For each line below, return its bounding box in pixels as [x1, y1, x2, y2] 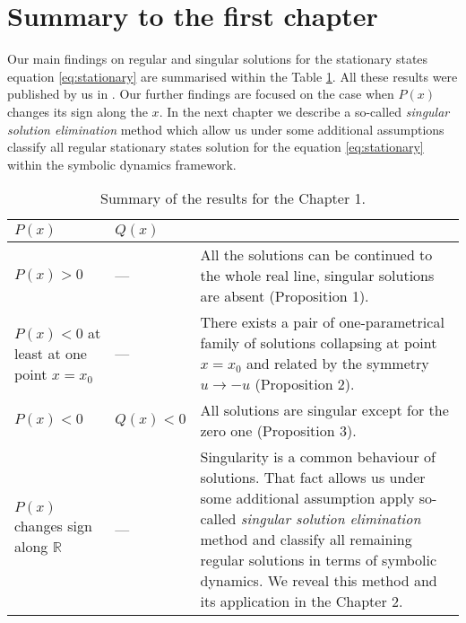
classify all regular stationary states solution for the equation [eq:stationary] [7, 137, 424, 156]
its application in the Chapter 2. [200, 591, 403, 612]
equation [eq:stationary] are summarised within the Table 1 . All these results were [7, 66, 458, 85]
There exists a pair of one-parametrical [200, 311, 444, 333]
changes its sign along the [7, 101, 148, 120]
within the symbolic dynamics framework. [7, 154, 237, 173]
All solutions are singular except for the [200, 399, 449, 421]
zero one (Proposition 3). [200, 420, 357, 442]
